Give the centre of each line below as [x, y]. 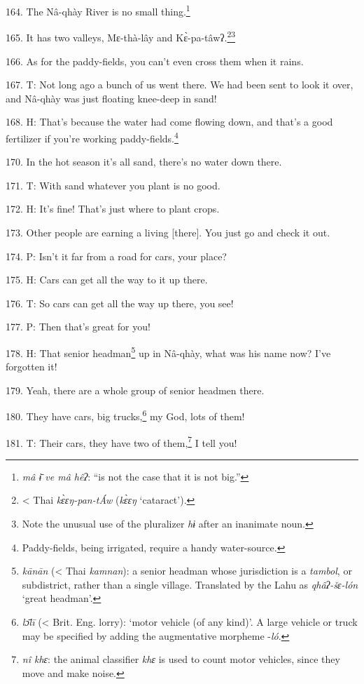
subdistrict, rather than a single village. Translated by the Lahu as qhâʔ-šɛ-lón [190, 584]
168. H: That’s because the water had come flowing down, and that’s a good [169, 122]
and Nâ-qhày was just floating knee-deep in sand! [111, 98]
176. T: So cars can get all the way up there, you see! [120, 303]
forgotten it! [31, 367]
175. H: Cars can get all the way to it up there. [107, 280]
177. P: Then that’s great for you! [78, 327]
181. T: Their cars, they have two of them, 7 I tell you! [121, 441]
